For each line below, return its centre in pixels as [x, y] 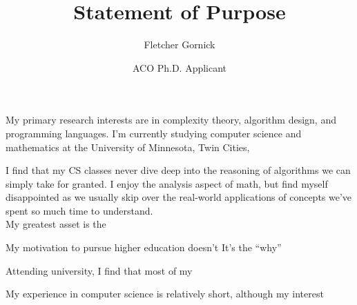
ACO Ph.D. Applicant [180, 67]
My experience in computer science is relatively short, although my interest [165, 294]
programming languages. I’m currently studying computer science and [154, 133]
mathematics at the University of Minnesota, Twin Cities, [128, 147]
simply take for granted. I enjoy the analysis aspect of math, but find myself [167, 183]
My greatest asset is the [56, 224]
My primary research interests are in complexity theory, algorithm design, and [171, 120]
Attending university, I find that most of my [99, 270]
